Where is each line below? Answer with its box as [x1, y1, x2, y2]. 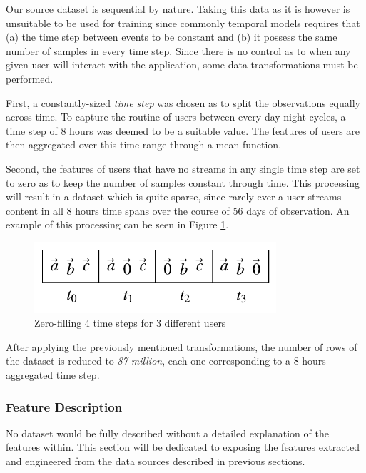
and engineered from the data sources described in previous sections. [6, 454, 305, 469]
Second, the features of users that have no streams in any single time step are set [6, 161, 360, 176]
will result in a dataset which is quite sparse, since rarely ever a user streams [6, 189, 342, 204]
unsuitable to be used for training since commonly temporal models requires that [6, 15, 360, 30]
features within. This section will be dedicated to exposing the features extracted [6, 439, 360, 454]
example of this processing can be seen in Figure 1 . [6, 217, 229, 232]
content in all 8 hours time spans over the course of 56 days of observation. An [6, 203, 350, 218]
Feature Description [6, 397, 123, 415]
